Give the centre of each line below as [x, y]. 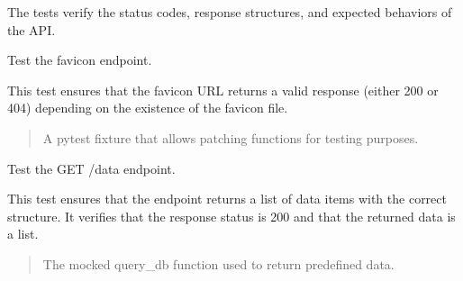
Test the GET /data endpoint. [91, 168]
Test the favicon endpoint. [80, 60]
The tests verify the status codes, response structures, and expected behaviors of [230, 12]
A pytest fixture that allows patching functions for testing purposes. [231, 137]
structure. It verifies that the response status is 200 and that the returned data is [231, 216]
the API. [32, 29]
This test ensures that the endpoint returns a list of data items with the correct [227, 199]
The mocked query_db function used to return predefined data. [218, 263]
